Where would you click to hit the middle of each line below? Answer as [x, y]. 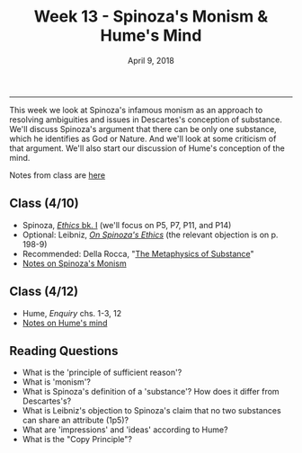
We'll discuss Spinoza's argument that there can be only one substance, [143, 129]
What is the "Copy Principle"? [77, 440]
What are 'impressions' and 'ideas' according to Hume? [125, 430]
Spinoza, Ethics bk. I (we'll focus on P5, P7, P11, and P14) [127, 225]
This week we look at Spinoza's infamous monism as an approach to [136, 110]
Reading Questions [64, 351]
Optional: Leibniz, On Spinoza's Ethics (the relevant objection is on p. [150, 235]
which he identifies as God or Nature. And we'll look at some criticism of [143, 138]
